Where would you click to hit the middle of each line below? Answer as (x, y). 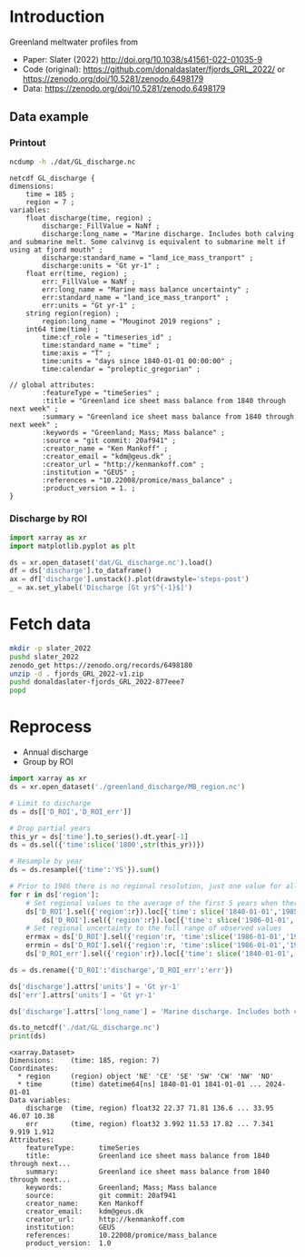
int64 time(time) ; (63, 329)
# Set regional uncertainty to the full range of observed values (154, 928)
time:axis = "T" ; (77, 353)
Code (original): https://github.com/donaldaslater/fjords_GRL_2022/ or (154, 69)
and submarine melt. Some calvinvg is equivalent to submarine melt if (148, 242)
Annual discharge (55, 752)
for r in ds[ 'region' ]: (54, 895)
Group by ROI (48, 762)
